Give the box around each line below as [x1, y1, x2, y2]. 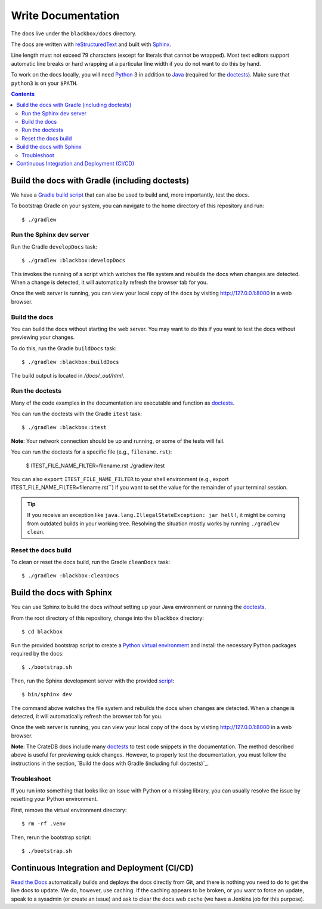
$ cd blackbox [21, 628, 63, 635]
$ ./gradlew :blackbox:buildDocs [21, 359, 119, 366]
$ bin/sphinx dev [21, 691, 72, 698]
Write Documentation [11, 9, 120, 22]
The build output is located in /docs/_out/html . [11, 372, 125, 379]
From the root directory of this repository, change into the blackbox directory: [11, 614, 204, 622]
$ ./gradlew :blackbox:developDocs [21, 257, 126, 264]
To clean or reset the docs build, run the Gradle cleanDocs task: [11, 559, 171, 566]
